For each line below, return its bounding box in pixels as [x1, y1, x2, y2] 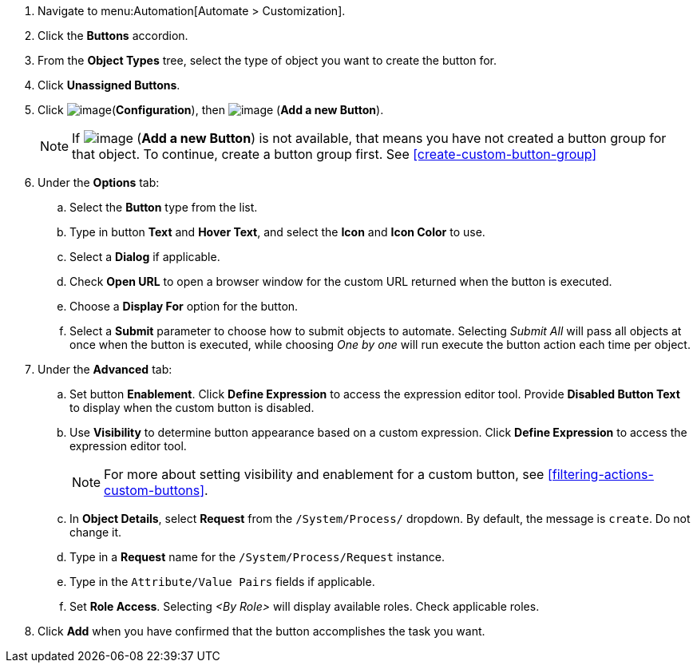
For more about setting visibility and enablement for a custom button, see [104, 466, 545, 482]
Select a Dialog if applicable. [69, 250, 220, 263]
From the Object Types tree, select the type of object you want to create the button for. [38, 53, 497, 67]
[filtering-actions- [547, 466, 654, 482]
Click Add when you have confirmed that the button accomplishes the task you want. [38, 624, 485, 638]
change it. [69, 525, 122, 539]
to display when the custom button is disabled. [69, 401, 315, 414]
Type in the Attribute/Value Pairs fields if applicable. [69, 575, 375, 588]
